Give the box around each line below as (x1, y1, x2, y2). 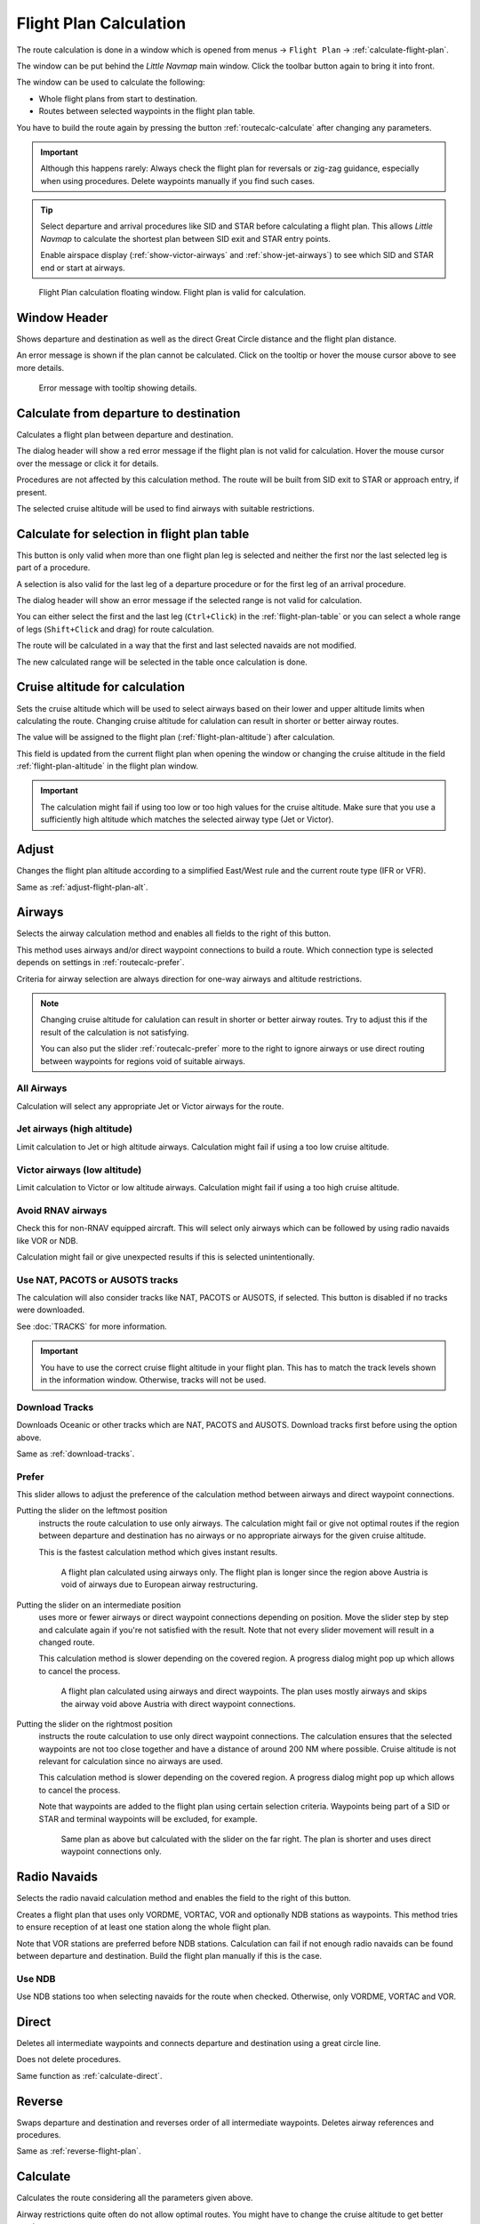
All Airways (16, 1082, 68, 1094)
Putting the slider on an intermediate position (16, 1600, 181, 1610)
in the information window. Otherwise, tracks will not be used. (40, 1374, 267, 1385)
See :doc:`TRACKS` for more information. (16, 1321, 168, 1332)
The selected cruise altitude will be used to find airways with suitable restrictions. (16, 503, 315, 513)
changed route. (38, 1637, 95, 1648)
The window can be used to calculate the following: (16, 77, 205, 88)
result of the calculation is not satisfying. (40, 1027, 189, 1037)
